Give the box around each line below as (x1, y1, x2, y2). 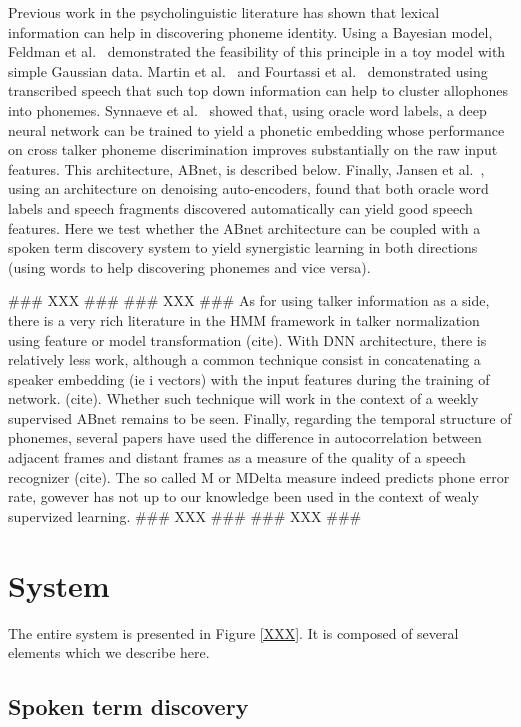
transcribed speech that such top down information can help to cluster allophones (8, 80, 508, 101)
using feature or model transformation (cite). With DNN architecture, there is (8, 329, 487, 350)
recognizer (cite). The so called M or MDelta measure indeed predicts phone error (8, 466, 510, 487)
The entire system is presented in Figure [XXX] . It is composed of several (8, 622, 459, 643)
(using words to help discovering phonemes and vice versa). (8, 256, 371, 277)
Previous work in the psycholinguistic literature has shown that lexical (8, 2, 440, 22)
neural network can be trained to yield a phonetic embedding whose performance (8, 119, 505, 140)
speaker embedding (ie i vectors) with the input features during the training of (8, 368, 490, 389)
